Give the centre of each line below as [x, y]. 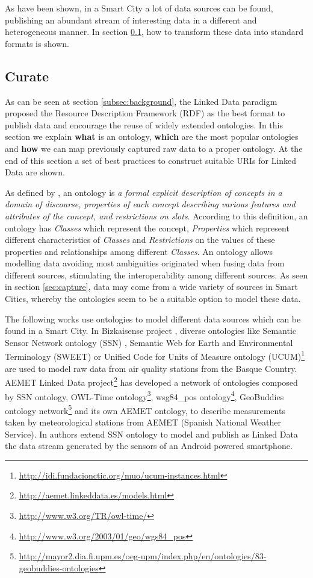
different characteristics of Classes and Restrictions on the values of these [140, 240]
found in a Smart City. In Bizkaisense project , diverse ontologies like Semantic [151, 331]
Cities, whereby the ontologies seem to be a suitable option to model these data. [153, 299]
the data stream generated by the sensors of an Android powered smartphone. [149, 446]
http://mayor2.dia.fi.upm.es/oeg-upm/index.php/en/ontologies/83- [143, 556]
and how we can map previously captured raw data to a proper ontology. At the [154, 148]
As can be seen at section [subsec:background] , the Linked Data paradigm [141, 101]
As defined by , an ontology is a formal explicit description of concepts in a [144, 192]
